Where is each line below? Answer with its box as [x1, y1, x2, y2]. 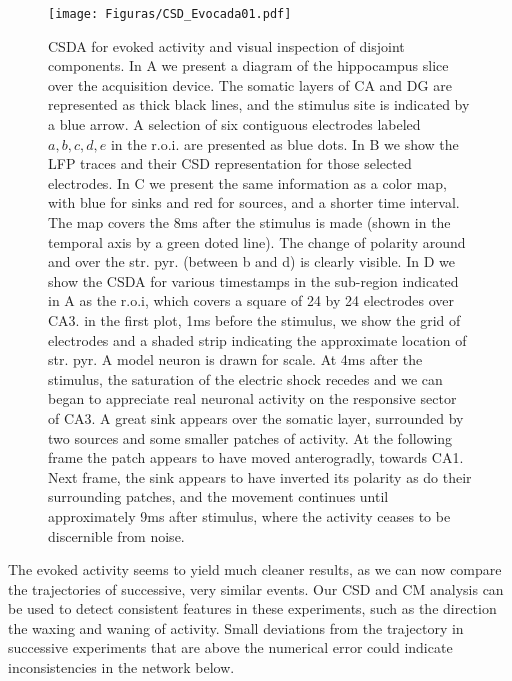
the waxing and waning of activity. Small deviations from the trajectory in [8, 617, 464, 638]
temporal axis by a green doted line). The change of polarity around [48, 231, 466, 252]
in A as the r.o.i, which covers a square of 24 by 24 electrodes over [48, 290, 455, 311]
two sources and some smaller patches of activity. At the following [48, 427, 453, 448]
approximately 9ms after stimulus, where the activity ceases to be [48, 505, 451, 526]
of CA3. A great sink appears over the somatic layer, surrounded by [48, 407, 464, 428]
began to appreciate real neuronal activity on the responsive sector [48, 388, 457, 409]
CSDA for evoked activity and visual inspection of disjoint [48, 35, 405, 56]
